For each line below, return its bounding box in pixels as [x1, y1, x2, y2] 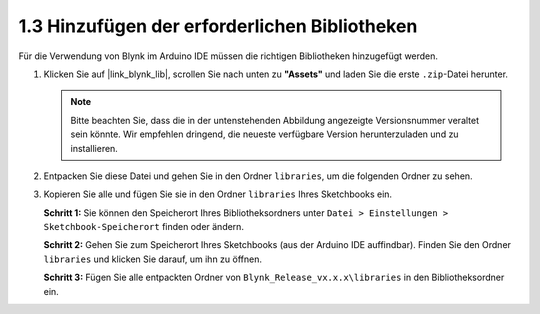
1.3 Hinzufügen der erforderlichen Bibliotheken [18, 15, 418, 37]
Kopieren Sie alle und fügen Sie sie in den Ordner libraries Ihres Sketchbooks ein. [43, 188, 393, 200]
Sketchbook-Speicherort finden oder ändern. [43, 221, 245, 233]
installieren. [70, 142, 119, 154]
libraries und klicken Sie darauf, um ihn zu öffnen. [43, 253, 262, 265]
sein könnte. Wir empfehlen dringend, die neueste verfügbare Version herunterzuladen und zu [70, 128, 459, 140]
